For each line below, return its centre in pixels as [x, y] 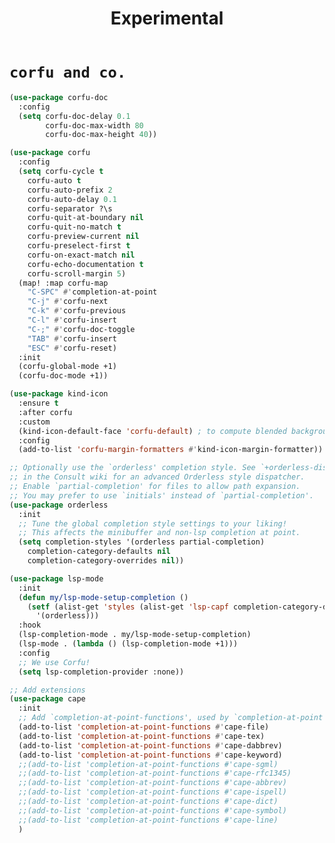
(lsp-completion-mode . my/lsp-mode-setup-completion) [135, 635]
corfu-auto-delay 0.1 [72, 199]
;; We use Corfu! [54, 662]
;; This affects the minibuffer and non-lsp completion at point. [159, 533]
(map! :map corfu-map [63, 283]
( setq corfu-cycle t [61, 172]
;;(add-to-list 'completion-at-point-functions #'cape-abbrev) [152, 783]
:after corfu [45, 412]
